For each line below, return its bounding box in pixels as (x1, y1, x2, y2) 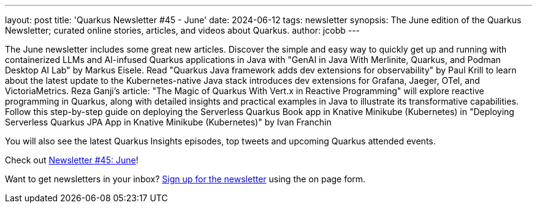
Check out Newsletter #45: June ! (5, 155, 139, 165)
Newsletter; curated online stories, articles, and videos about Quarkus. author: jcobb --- (5, 25, 360, 35)
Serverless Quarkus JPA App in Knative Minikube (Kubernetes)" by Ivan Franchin (5, 117, 332, 127)
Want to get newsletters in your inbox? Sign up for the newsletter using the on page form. (5, 174, 366, 184)
